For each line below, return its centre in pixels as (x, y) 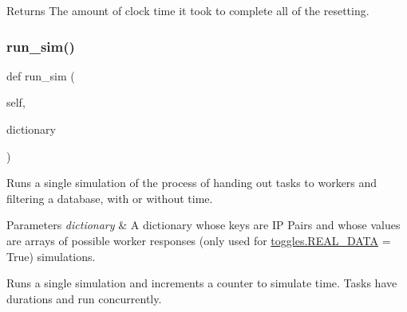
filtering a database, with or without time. (110, 198)
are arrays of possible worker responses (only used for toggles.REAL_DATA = (199, 240)
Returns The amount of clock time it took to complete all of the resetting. (188, 10)
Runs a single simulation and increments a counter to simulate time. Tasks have (202, 283)
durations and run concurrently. (84, 298)
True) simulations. (51, 256)
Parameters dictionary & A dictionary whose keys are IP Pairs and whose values (203, 225)
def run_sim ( (41, 75)
